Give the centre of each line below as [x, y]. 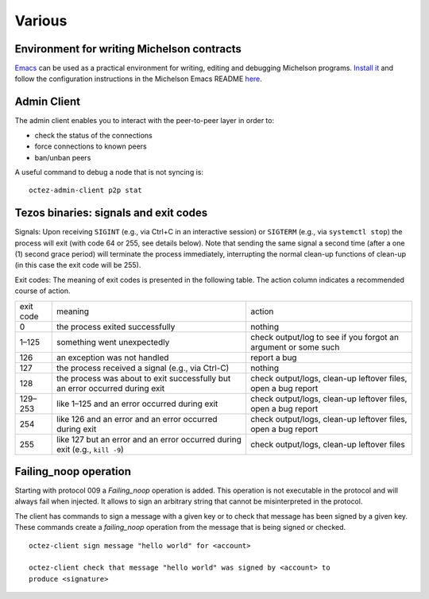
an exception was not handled [113, 357]
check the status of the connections [93, 135]
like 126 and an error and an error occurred [137, 419]
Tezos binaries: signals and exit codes [111, 213]
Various [41, 21]
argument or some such [295, 347]
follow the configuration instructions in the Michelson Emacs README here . [138, 79]
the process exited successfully [116, 327]
